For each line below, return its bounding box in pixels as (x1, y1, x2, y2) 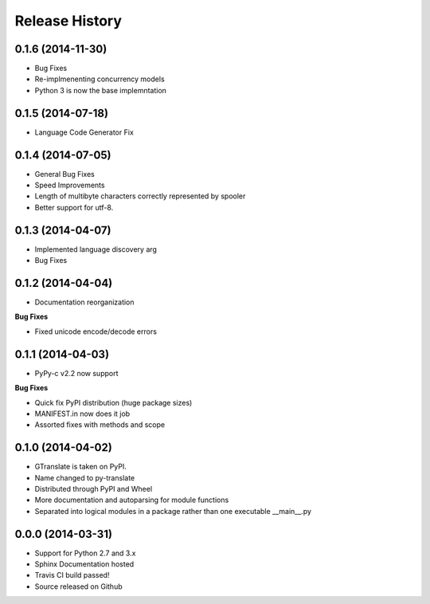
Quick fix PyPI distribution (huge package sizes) (34, 398, 193, 407)
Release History (14, 12, 123, 29)
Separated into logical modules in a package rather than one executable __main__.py (34, 506, 312, 516)
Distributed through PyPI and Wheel (34, 484, 153, 493)
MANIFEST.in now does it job (34, 409, 131, 418)
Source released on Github (34, 582, 123, 591)
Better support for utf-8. (34, 202, 114, 212)
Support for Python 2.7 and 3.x (34, 548, 136, 558)
